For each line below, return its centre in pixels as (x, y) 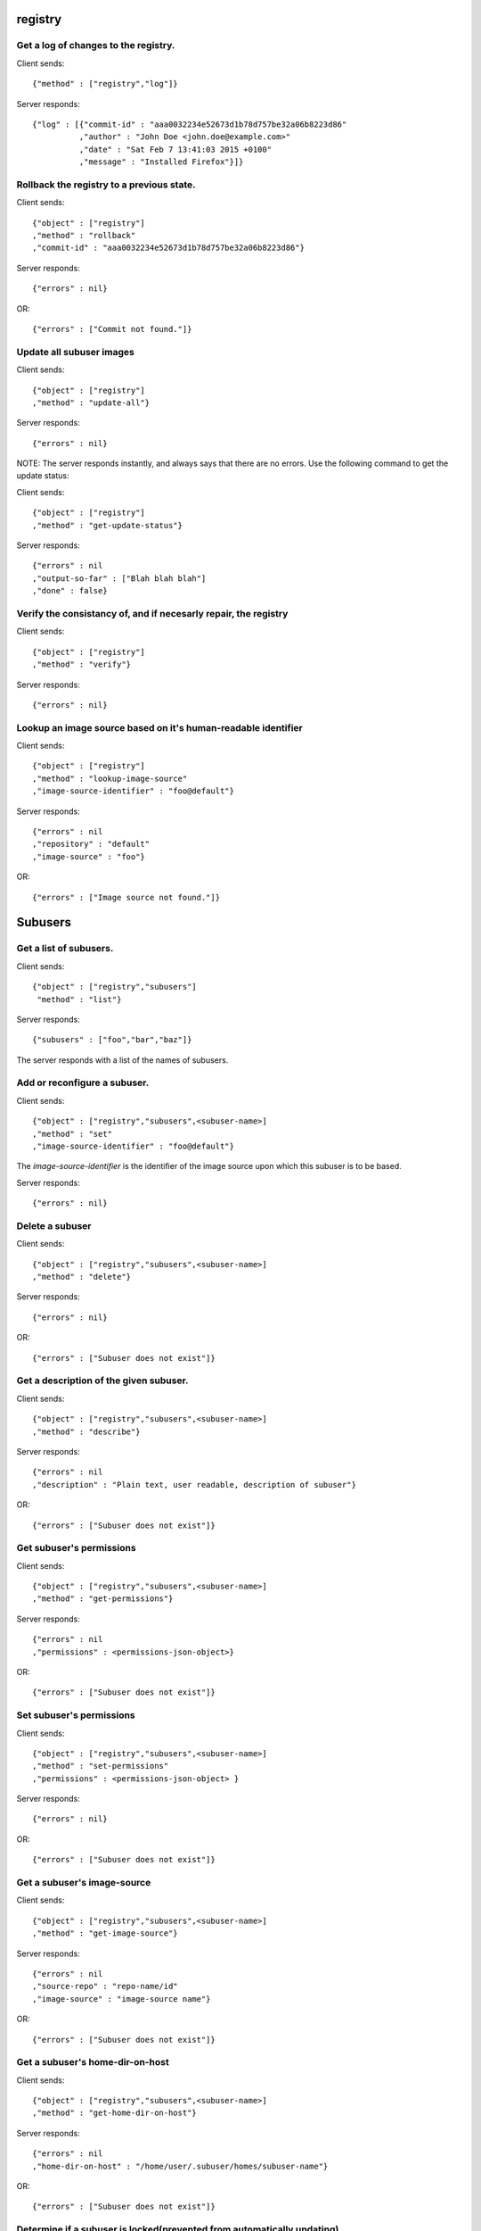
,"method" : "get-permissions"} (103, 1599)
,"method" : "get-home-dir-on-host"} (115, 2113)
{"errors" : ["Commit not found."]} (112, 329)
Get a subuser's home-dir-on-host (93, 2062)
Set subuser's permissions (76, 1715)
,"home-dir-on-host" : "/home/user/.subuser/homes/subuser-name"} (180, 2166)
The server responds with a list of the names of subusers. (122, 1060)
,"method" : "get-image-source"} (105, 1933)
